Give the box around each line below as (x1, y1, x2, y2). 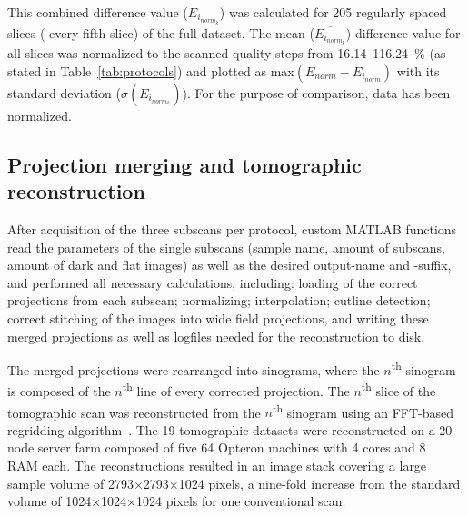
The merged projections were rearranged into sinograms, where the (7, 360, 380, 379)
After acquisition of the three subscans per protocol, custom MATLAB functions (7, 219, 457, 238)
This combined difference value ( (7, 3, 188, 21)
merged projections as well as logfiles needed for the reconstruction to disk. (7, 326, 425, 345)
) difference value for (345, 23, 461, 42)
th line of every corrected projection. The (122, 379, 350, 400)
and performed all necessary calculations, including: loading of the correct (7, 273, 418, 292)
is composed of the (7, 382, 111, 400)
